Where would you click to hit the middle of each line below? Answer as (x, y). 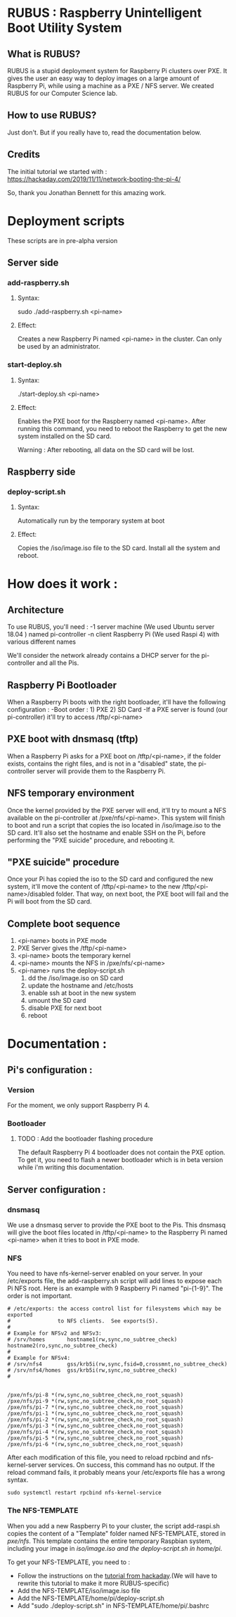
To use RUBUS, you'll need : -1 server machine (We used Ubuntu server (111, 627)
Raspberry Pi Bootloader (62, 685)
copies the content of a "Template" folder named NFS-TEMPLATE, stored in (117, 1533)
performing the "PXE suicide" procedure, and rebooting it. (91, 840)
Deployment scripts (66, 221)
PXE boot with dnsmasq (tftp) (73, 739)
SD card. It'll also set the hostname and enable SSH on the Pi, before (106, 832)
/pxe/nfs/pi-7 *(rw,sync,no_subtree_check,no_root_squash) (96, 1407)
